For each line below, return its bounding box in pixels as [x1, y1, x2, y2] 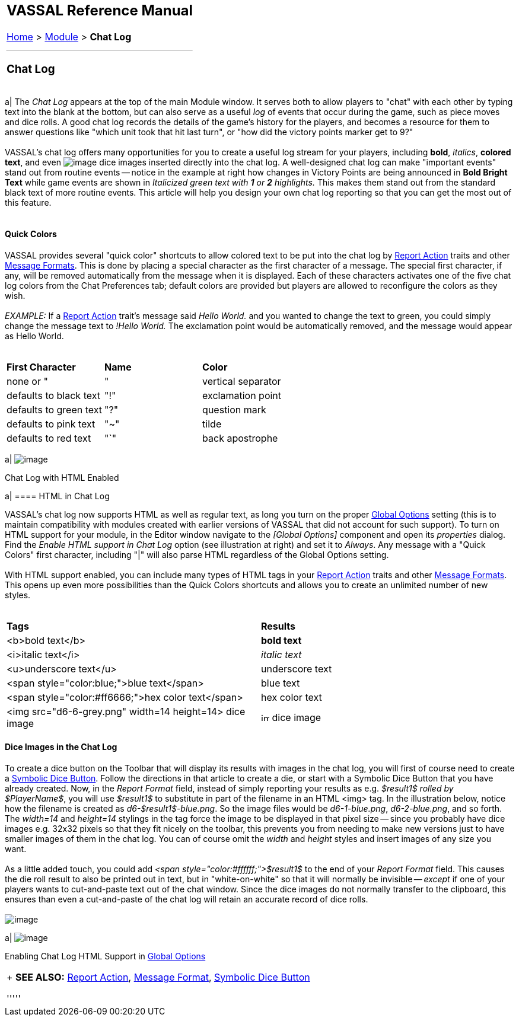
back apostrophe [202, 432, 278, 444]
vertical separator [202, 375, 281, 387]
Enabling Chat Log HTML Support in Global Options [5, 950, 206, 961]
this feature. [5, 197, 52, 208]
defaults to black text [7, 389, 100, 401]
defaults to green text [7, 403, 103, 416]
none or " [7, 375, 48, 387]
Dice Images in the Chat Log [5, 742, 117, 752]
